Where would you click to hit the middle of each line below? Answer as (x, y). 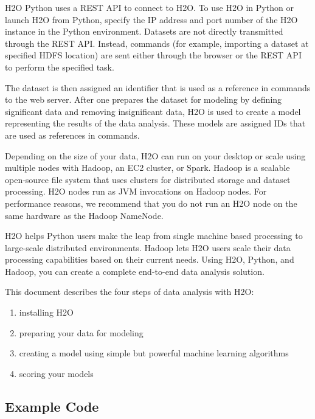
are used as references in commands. (72, 135)
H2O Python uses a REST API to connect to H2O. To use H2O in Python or (149, 7)
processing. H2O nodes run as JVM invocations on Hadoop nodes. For (136, 191)
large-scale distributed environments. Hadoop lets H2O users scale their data (148, 247)
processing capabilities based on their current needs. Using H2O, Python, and (150, 259)
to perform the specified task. (60, 67)
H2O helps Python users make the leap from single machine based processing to (154, 236)
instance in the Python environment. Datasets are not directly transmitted (144, 31)
